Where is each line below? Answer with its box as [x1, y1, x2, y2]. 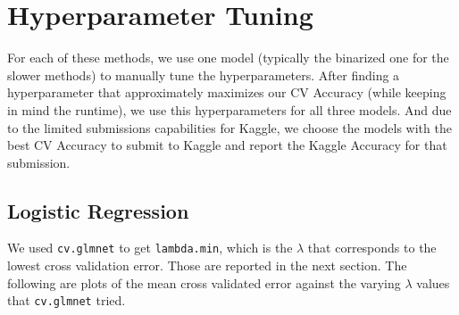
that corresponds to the [307, 238, 437, 257]
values [416, 273, 450, 292]
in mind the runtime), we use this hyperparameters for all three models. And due [7, 100, 452, 119]
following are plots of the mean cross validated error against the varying [7, 273, 401, 292]
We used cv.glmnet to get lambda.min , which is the [7, 238, 293, 257]
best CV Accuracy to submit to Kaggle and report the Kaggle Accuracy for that [7, 136, 447, 154]
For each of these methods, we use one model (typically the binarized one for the [7, 48, 449, 67]
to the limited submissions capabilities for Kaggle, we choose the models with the [7, 118, 452, 137]
